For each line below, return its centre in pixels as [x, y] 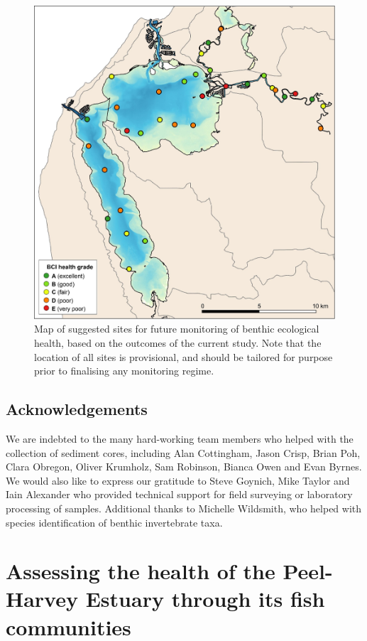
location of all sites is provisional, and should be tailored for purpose [183, 356]
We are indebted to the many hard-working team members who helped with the [180, 438]
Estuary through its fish [205, 599]
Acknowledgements [77, 409]
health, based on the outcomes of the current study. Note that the [178, 342]
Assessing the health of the [141, 571]
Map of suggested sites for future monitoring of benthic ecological [177, 329]
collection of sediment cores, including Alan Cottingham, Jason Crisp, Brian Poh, [183, 452]
